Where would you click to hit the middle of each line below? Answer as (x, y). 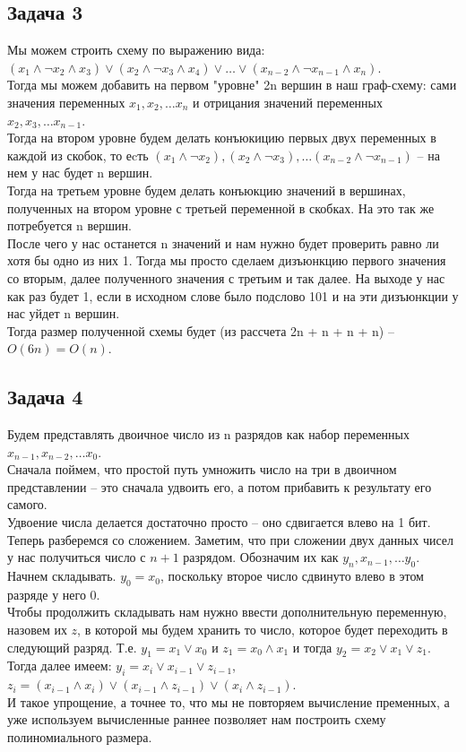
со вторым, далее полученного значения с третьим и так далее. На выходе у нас (226, 277)
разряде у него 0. (54, 594)
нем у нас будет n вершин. (80, 173)
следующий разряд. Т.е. (72, 647)
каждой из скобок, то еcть (78, 155)
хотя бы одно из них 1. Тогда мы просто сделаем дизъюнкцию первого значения (227, 260)
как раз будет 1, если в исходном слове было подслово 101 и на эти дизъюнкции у (233, 295)
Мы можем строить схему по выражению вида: (136, 50)
